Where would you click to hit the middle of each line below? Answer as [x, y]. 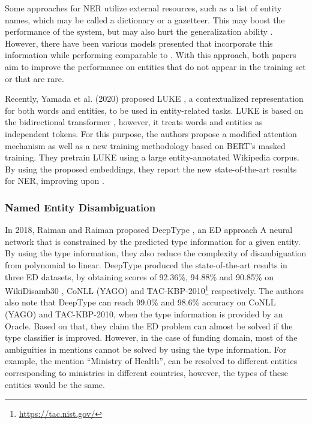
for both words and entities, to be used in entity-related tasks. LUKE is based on [154, 110]
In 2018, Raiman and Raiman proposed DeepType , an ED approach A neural [149, 230]
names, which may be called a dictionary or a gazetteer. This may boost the [145, 19]
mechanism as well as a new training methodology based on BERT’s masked [145, 145]
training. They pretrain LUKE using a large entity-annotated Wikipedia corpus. [152, 157]
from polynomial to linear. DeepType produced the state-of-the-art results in [146, 264]
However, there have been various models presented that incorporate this [139, 43]
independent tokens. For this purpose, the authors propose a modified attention [151, 133]
